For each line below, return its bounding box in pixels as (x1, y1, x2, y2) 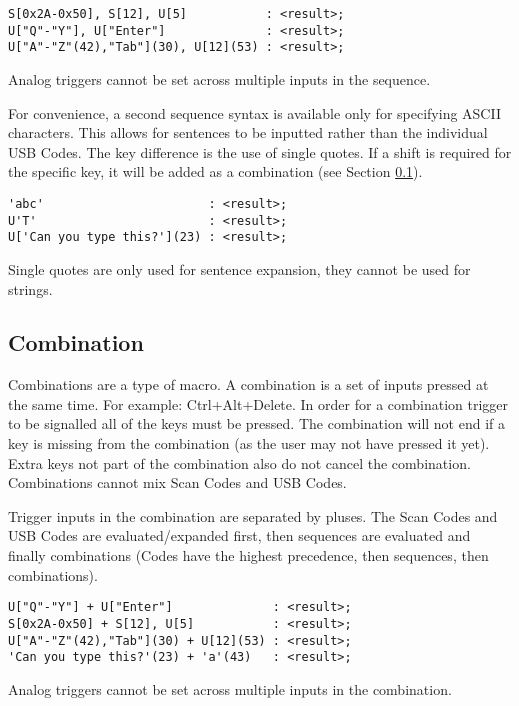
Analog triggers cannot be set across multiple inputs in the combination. (8, 678, 452, 699)
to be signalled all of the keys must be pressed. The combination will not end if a (8, 413, 506, 434)
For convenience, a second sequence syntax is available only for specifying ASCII (8, 102, 501, 123)
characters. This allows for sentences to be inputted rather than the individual (8, 122, 488, 143)
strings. (8, 278, 53, 299)
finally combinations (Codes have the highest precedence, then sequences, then (8, 545, 489, 566)
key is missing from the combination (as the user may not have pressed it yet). (8, 433, 490, 454)
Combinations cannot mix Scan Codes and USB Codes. (8, 472, 347, 493)
